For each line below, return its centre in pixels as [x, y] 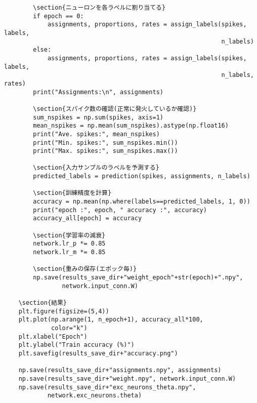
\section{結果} [43, 303]
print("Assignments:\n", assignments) [98, 92]
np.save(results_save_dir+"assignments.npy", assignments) [120, 370]
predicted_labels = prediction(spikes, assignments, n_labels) [142, 176]
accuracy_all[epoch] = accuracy [88, 218]
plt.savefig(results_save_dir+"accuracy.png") [98, 353]
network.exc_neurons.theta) [95, 396]
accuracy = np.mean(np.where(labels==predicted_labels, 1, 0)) [142, 202]
